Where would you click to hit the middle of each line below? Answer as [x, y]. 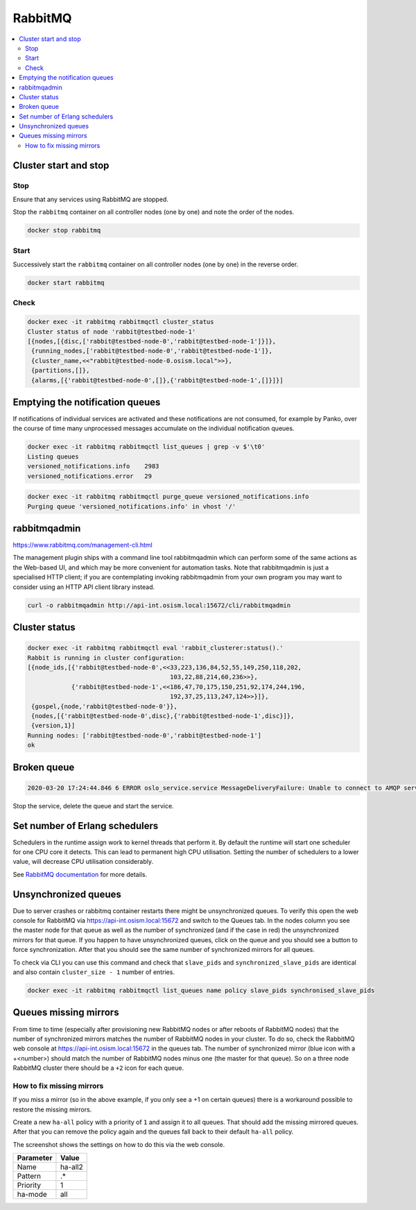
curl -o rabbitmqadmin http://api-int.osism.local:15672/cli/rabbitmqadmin [159, 605]
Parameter [35, 1158]
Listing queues [53, 457]
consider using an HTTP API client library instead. [84, 587]
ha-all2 [71, 1167]
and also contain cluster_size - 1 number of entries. [94, 972]
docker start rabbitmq [66, 283]
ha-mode [32, 1195]
